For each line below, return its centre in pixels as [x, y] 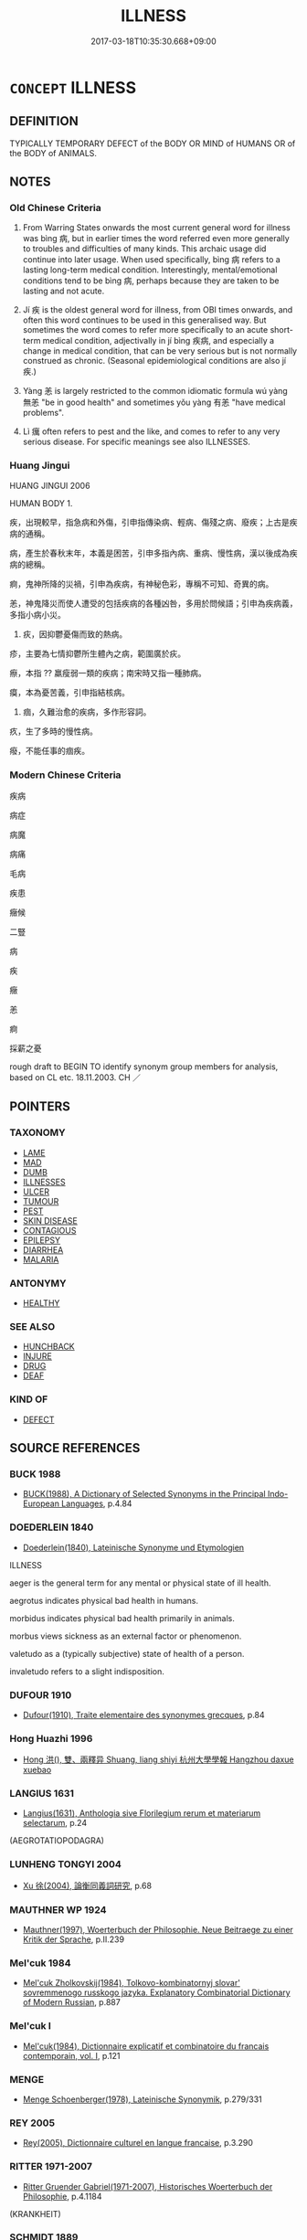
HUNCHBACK [48, 1347]
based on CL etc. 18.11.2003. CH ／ [75, 1078]
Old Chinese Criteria [56, 208]
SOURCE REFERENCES [75, 1448]
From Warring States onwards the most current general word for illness [156, 228]
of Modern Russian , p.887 [71, 2002]
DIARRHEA [43, 1249]
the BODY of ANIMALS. [53, 153]
